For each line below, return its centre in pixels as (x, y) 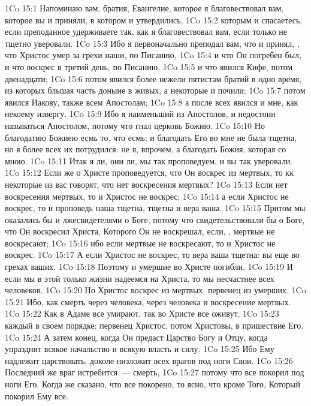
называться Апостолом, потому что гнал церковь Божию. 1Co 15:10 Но (135, 125)
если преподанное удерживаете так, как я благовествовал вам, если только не (146, 31)
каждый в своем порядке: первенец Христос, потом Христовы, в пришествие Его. (154, 325)
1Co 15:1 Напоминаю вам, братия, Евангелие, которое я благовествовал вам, (144, 8)
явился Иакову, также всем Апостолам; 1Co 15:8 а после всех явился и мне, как (152, 102)
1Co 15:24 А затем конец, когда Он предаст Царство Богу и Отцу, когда (136, 337)
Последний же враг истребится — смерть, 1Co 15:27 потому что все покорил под (155, 372)
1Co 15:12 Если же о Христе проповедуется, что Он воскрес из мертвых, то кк (149, 172)
